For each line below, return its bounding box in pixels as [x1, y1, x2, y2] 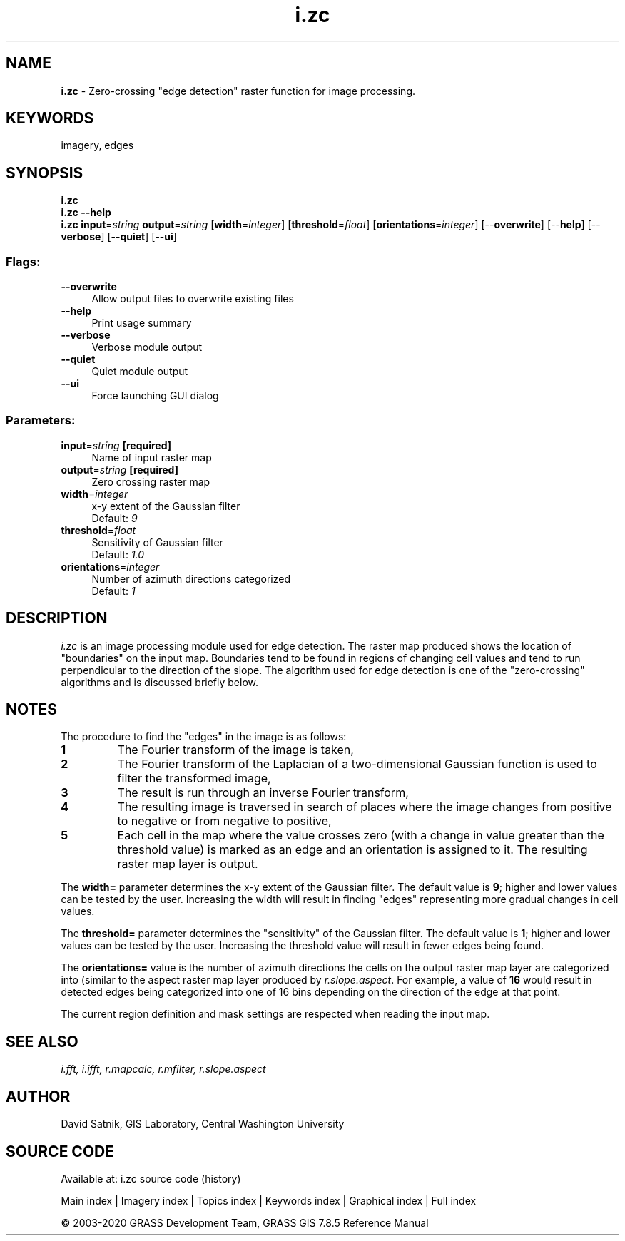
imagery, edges [61, 139, 134, 152]
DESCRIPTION [6, 609, 108, 628]
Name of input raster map [91, 451, 212, 464]
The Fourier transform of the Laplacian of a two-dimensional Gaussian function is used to [117, 757, 597, 772]
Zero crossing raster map [91, 475, 210, 488]
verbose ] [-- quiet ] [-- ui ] [61, 230, 177, 243]
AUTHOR [6, 1087, 71, 1105]
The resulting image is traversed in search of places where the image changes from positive [117, 800, 612, 814]
